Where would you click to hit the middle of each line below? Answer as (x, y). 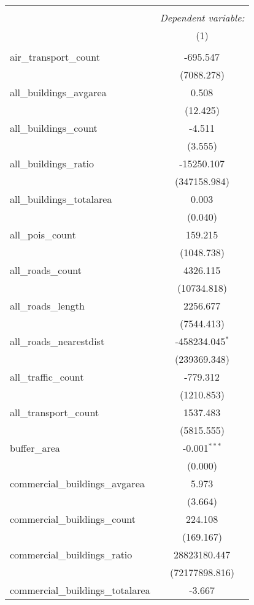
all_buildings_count (54, 128)
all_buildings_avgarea (58, 92)
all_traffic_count (47, 377)
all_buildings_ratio (52, 163)
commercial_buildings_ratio (71, 554)
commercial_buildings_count (73, 519)
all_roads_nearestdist (57, 341)
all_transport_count (55, 412)
